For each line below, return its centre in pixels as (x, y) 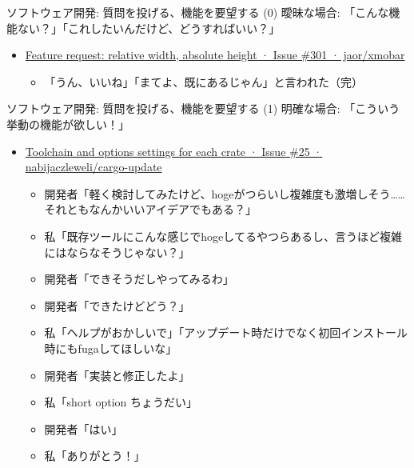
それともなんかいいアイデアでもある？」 (150, 209)
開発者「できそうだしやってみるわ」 (139, 279)
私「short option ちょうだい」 (121, 402)
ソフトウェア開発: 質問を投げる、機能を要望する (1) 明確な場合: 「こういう (203, 108)
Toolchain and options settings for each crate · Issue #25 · (174, 151)
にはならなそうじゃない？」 (117, 252)
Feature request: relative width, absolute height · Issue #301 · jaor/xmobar (215, 55)
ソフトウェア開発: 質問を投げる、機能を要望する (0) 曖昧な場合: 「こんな (198, 12)
